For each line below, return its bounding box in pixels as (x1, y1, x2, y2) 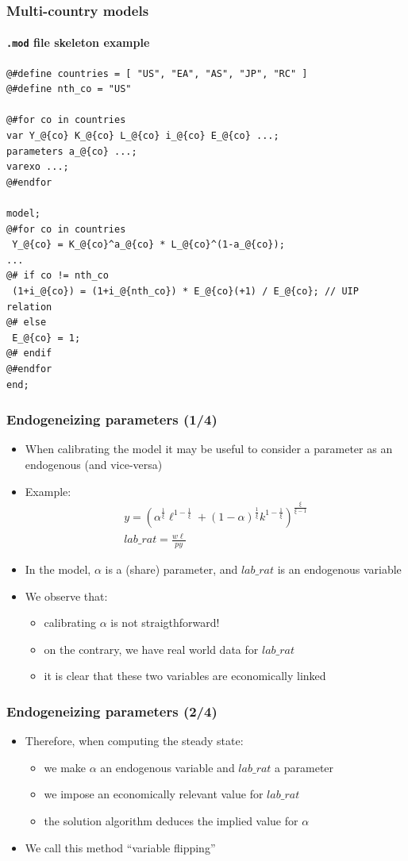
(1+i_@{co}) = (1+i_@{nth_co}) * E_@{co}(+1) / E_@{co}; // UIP (12, 286, 359, 298)
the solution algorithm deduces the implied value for (44, 813, 298, 829)
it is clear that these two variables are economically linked (44, 667, 326, 684)
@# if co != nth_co (6, 270, 109, 282)
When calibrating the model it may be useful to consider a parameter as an (25, 440, 393, 457)
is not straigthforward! (110, 614, 220, 631)
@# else (6, 317, 47, 329)
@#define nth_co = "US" (6, 83, 132, 95)
